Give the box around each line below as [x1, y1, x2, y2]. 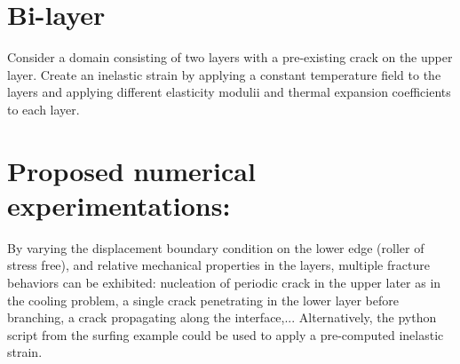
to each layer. [7, 99, 80, 118]
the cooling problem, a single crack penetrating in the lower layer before [7, 290, 399, 309]
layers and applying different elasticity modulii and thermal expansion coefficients [7, 83, 451, 101]
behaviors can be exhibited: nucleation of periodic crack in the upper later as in [7, 273, 441, 291]
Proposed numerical [7, 152, 256, 188]
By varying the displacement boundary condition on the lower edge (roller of [7, 238, 424, 257]
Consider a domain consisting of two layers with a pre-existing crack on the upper [7, 48, 453, 67]
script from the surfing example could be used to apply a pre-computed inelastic [7, 325, 444, 344]
